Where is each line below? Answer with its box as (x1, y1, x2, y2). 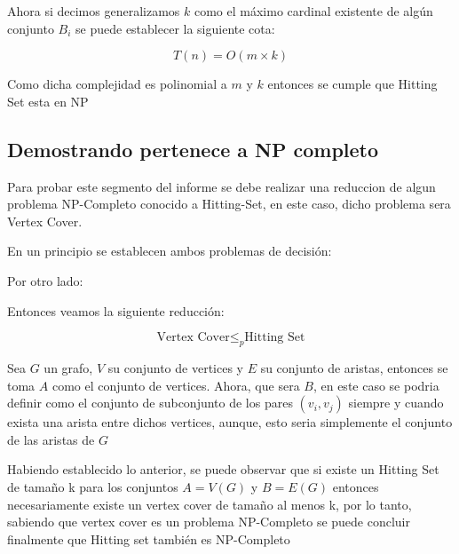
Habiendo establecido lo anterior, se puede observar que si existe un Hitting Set (7, 460, 439, 479)
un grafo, (44, 358, 93, 376)
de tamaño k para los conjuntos (7, 477, 178, 495)
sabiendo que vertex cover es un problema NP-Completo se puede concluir (7, 512, 410, 531)
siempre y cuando (348, 393, 444, 412)
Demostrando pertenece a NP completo (7, 135, 379, 162)
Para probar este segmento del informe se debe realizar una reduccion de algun (7, 177, 436, 195)
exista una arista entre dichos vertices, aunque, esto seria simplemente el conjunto (7, 413, 453, 431)
